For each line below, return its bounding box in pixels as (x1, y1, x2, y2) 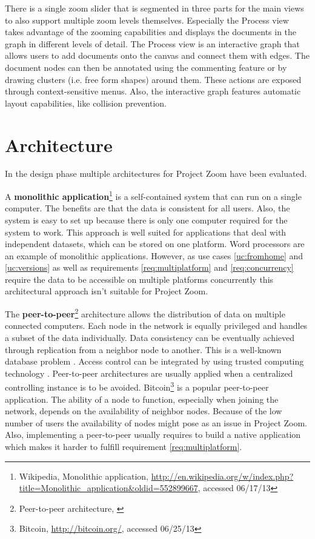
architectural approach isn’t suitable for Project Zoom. (5, 285, 208, 297)
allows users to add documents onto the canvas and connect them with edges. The (5, 49, 310, 62)
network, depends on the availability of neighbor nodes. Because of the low (5, 405, 282, 417)
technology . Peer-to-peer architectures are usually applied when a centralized (5, 366, 293, 379)
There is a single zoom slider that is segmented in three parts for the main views (5, 2, 304, 14)
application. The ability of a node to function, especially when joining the (5, 392, 279, 405)
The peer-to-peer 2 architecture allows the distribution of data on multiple (5, 306, 285, 320)
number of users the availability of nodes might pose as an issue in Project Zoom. (5, 416, 307, 429)
